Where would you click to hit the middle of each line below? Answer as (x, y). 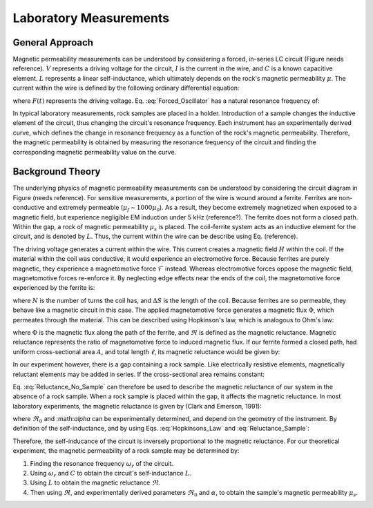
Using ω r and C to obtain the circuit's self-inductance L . (111, 474)
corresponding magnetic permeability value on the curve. (95, 152)
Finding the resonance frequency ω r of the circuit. (102, 464)
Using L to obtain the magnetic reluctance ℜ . (95, 482)
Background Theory (57, 172)
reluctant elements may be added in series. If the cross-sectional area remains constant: (139, 374)
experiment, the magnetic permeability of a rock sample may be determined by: (126, 451)
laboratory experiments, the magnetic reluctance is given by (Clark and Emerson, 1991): (137, 406)
